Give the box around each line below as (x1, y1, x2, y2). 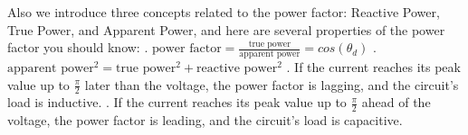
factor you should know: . (7, 38, 148, 57)
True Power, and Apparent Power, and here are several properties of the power (7, 20, 445, 39)
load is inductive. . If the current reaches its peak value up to (7, 93, 347, 112)
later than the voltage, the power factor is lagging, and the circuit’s (84, 75, 459, 94)
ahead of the (361, 93, 431, 112)
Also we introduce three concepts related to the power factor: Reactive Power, (7, 3, 440, 21)
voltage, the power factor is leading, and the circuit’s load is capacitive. (7, 111, 403, 130)
